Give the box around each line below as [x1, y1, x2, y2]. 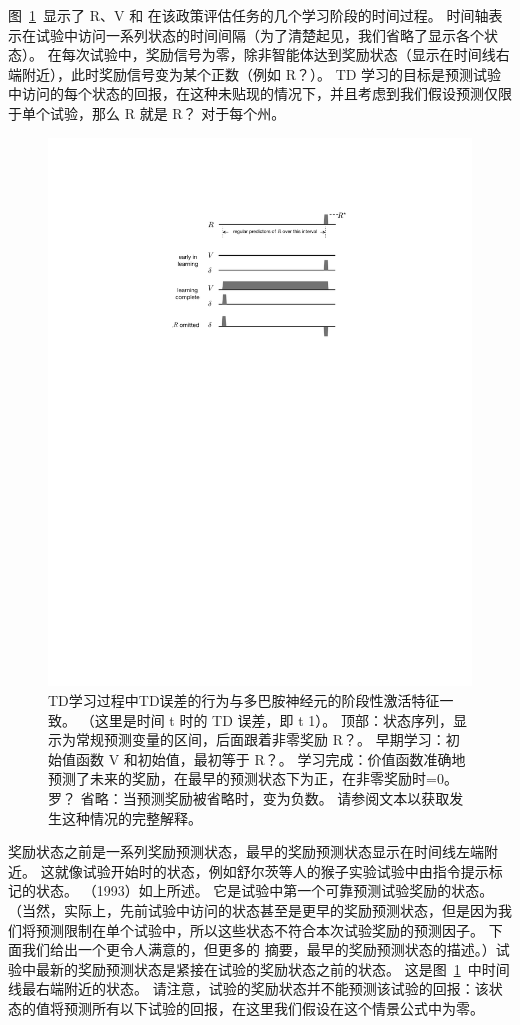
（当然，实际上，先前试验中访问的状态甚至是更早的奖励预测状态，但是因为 [8, 899, 498, 920]
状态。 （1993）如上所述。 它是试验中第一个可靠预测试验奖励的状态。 [35, 880, 494, 901]
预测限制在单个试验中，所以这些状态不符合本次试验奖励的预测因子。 [35, 919, 484, 940]
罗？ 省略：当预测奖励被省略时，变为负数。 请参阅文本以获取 [48, 788, 450, 809]
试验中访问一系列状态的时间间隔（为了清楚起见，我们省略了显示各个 [35, 24, 484, 45]
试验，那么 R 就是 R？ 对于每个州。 [49, 102, 286, 123]
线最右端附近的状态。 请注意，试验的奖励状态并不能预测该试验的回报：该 [8, 978, 489, 999]
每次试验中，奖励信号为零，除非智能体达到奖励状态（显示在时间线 [61, 44, 496, 65]
